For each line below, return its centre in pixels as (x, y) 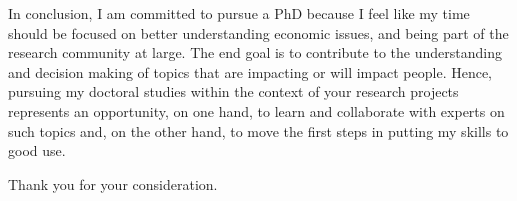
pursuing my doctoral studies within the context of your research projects (233, 91)
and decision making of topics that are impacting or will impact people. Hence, (250, 71)
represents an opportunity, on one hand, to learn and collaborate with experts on (256, 110)
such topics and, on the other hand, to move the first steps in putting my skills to (258, 130)
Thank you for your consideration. (113, 183)
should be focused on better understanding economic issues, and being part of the (258, 32)
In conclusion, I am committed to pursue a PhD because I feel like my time (239, 13)
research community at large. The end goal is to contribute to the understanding (255, 52)
